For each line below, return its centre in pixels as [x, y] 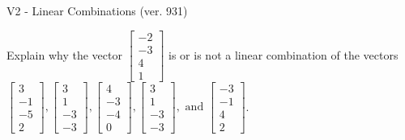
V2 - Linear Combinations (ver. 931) [97, 10]
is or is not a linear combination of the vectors [283, 54]
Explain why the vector [64, 54]
